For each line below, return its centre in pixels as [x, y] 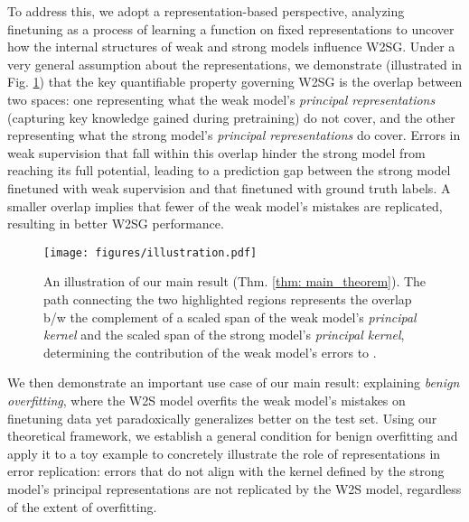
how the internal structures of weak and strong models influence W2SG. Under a [231, 47]
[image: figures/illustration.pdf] [150, 252]
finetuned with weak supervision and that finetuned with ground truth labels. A [229, 187]
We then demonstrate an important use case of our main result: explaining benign [234, 382]
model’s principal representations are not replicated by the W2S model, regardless [234, 488]
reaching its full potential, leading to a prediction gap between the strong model [229, 170]
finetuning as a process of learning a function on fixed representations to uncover [231, 28]
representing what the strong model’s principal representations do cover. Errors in [234, 135]
